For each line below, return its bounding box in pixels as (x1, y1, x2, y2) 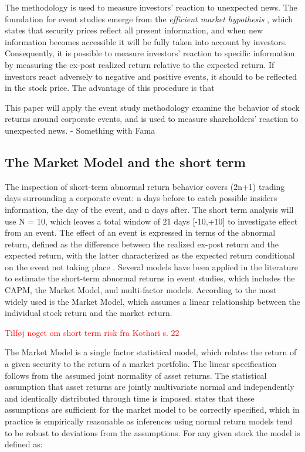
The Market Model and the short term (5, 152, 246, 171)
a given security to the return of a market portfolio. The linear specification (5, 358, 277, 370)
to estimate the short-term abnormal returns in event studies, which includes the (5, 272, 295, 284)
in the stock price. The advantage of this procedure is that (5, 81, 215, 94)
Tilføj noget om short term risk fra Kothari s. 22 (5, 326, 179, 338)
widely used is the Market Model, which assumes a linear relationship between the (5, 295, 300, 307)
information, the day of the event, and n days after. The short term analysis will (5, 203, 294, 215)
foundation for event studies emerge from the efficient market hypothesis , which (5, 12, 293, 25)
